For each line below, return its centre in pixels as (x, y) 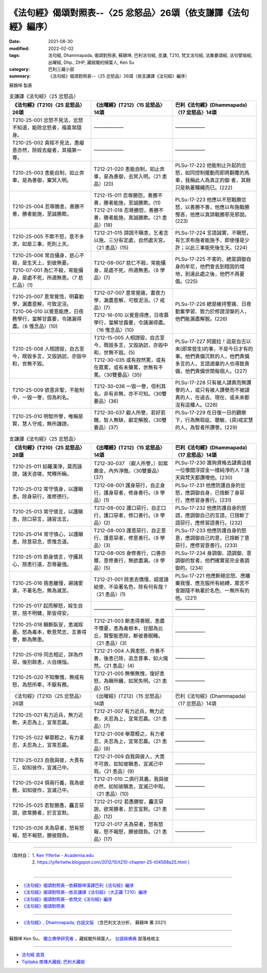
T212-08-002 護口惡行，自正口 (130, 508)
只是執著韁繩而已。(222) (204, 188)
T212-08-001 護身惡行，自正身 (129, 485)
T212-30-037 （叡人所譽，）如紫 (131, 463)
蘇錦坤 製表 (21, 85)
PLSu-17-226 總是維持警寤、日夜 (213, 304)
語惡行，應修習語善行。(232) (209, 522)
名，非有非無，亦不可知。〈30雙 (130, 394)
